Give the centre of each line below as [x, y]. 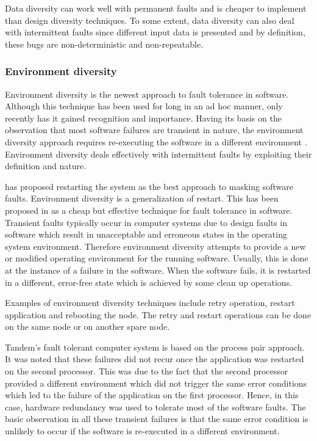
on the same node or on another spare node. [87, 326]
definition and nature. [46, 166]
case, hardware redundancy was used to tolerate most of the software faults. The [155, 406]
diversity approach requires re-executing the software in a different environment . [156, 141]
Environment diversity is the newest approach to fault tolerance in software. [147, 94]
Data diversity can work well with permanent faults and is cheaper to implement [156, 8]
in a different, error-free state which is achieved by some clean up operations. [149, 282]
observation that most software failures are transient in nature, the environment [154, 130]
